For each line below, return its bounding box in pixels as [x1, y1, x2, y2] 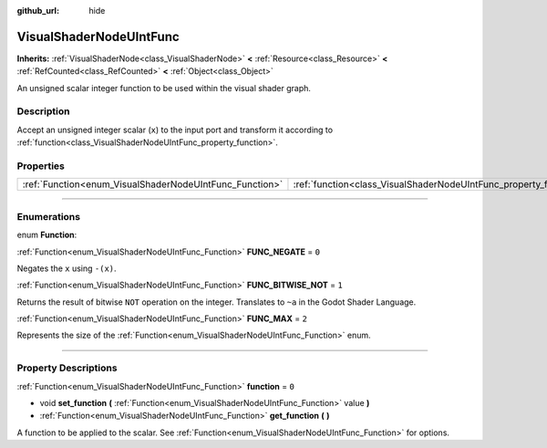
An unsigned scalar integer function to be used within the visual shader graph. [16, 82, 312, 93]
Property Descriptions [16, 361, 118, 374]
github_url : [16, 5, 59, 16]
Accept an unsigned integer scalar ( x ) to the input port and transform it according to [16, 124, 333, 135]
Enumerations [16, 210, 81, 223]
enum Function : [16, 229, 77, 241]
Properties [16, 160, 66, 172]
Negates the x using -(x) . [16, 263, 118, 274]
